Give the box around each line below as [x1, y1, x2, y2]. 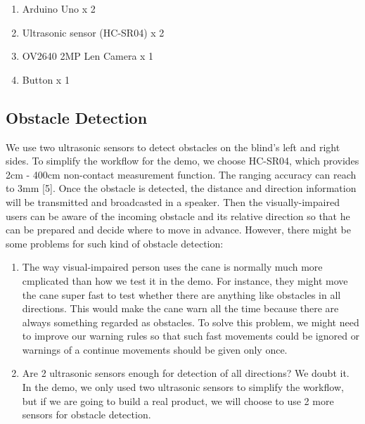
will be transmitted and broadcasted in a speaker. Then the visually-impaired [6, 194, 340, 209]
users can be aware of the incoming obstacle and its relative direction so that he [6, 208, 350, 223]
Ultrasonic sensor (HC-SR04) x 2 [22, 25, 165, 39]
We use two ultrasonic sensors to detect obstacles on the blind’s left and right [6, 139, 340, 154]
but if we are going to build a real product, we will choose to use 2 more [22, 393, 334, 408]
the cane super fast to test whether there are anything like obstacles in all [22, 287, 341, 302]
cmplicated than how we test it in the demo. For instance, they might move [22, 273, 348, 288]
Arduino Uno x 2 [22, 1, 96, 15]
